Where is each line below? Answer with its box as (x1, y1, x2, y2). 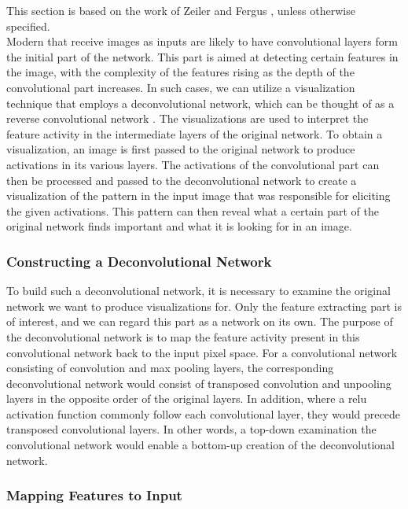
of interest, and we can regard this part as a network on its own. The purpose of (6, 313, 393, 330)
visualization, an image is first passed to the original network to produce (6, 141, 355, 157)
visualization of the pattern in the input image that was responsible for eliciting (6, 187, 391, 204)
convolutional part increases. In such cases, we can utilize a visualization (6, 79, 355, 95)
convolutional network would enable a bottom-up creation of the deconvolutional (6, 437, 395, 453)
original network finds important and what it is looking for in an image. (6, 218, 352, 234)
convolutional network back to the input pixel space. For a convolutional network (6, 344, 398, 360)
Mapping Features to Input (6, 485, 182, 505)
